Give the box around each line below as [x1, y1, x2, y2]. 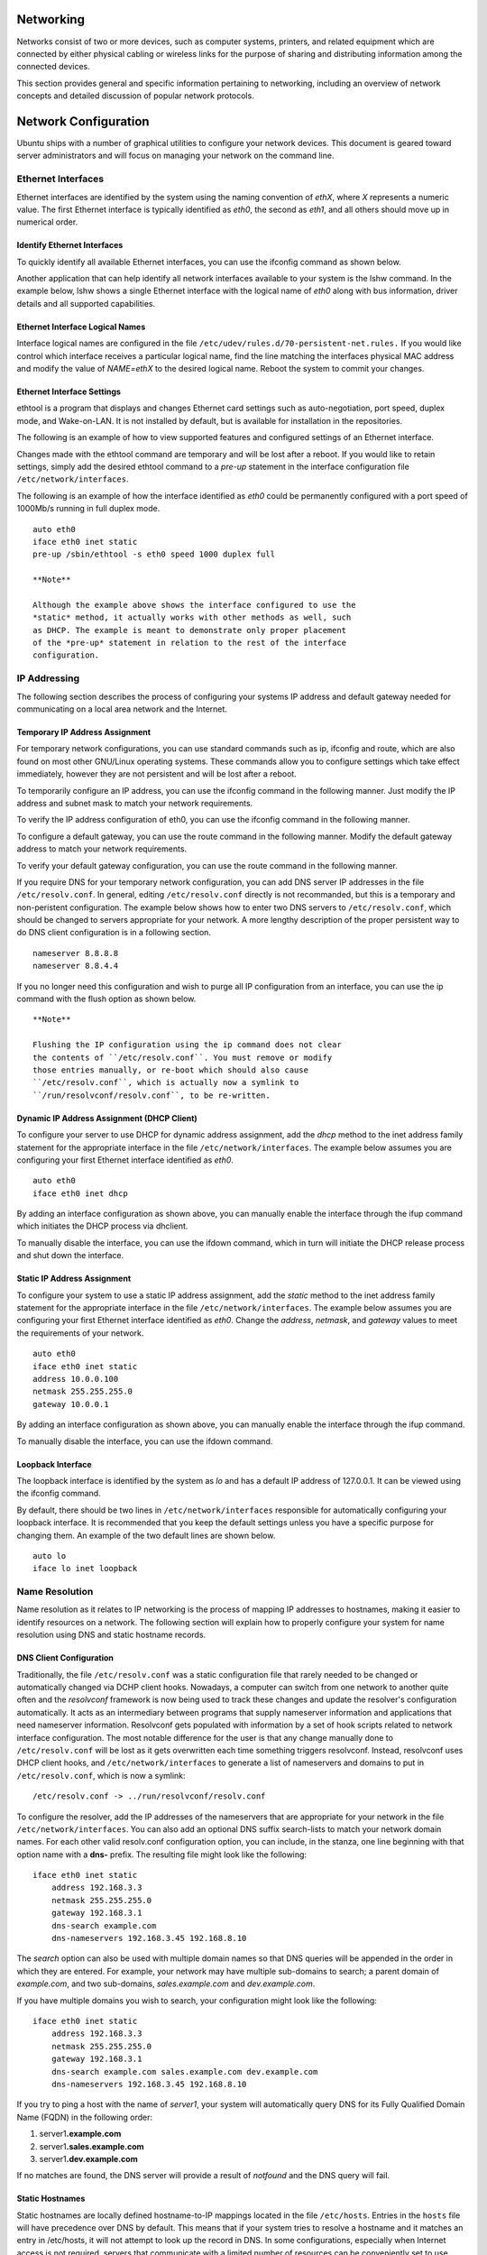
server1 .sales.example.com [39, 2140, 144, 2151]
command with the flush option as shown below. [16, 993, 197, 1005]
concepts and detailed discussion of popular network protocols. [16, 90, 254, 101]
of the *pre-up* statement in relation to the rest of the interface [32, 638, 347, 649]
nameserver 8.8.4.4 [32, 961, 119, 971]
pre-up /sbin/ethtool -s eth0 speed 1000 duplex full [32, 549, 275, 559]
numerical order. [16, 216, 78, 227]
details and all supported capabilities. [16, 298, 156, 308]
